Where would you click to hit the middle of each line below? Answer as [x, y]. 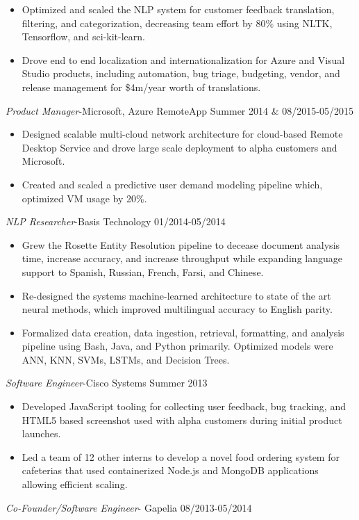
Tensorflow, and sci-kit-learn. [83, 36]
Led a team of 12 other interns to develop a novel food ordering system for [181, 456]
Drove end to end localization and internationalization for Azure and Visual [183, 59]
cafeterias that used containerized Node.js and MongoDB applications [170, 470]
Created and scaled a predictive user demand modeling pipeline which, [172, 184]
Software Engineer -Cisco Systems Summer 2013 [107, 383]
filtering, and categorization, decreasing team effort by [137, 23]
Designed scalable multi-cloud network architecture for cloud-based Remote [182, 134]
